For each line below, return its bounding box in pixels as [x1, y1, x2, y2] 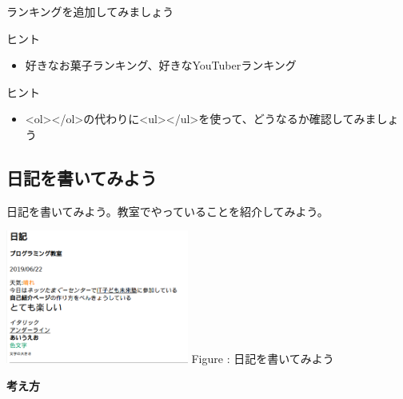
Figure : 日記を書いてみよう [191, 350, 334, 367]
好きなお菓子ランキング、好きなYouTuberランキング [25, 57, 297, 74]
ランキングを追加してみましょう [6, 3, 174, 19]
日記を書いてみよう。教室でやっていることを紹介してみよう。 [6, 202, 329, 219]
